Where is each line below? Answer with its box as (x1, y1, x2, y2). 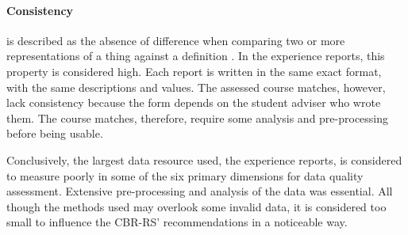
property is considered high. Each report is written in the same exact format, (6, 63, 382, 79)
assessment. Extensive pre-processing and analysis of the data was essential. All (6, 183, 393, 199)
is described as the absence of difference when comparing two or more (6, 32, 345, 48)
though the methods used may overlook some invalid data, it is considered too (6, 198, 387, 214)
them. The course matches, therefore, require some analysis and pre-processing (6, 109, 389, 126)
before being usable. (6, 125, 103, 142)
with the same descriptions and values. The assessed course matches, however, (6, 78, 386, 95)
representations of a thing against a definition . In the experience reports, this (6, 47, 385, 64)
